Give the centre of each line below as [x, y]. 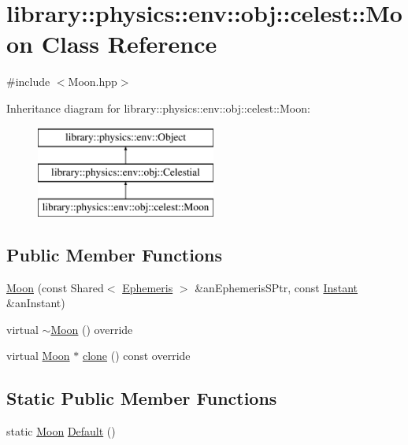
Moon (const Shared [55, 287]
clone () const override [136, 356]
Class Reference [129, 44]
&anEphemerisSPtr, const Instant [276, 287]
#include [28, 82]
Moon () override [92, 329]
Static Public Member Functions [142, 398]
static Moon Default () [61, 431]
